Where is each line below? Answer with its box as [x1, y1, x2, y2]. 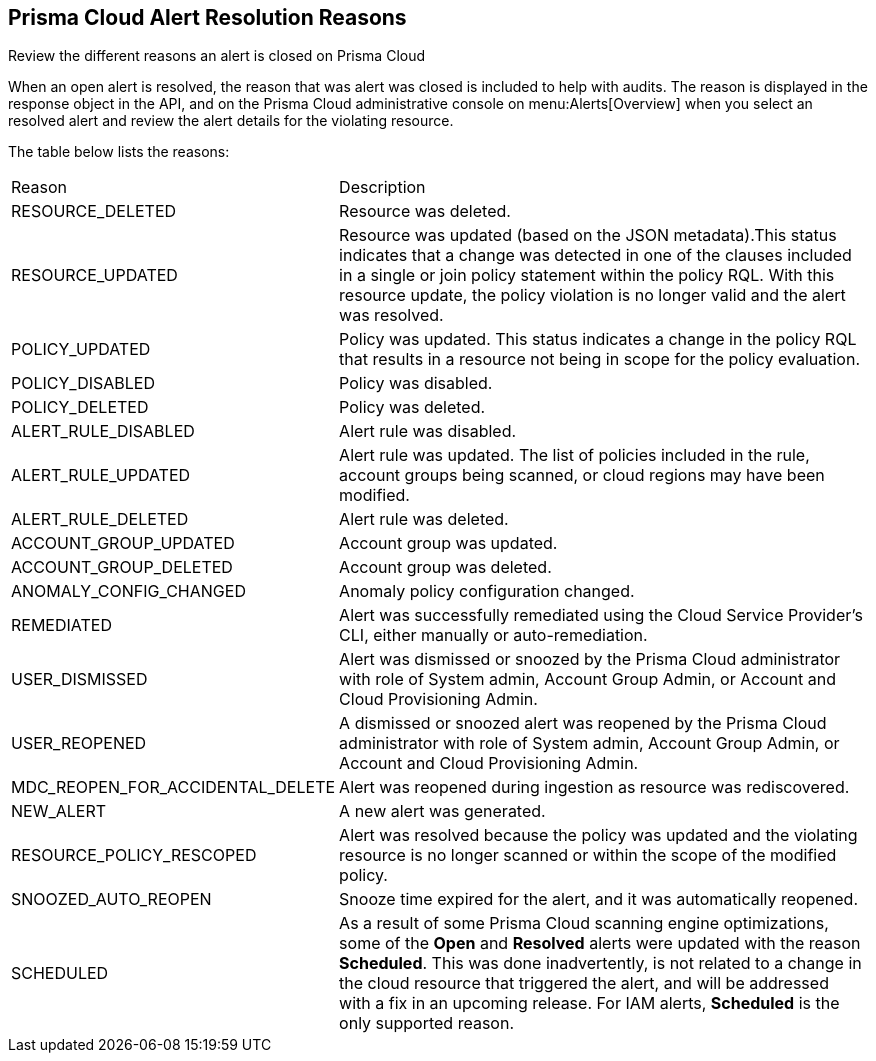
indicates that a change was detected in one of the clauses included [339, 245, 852, 266]
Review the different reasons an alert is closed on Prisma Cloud [8, 47, 426, 65]
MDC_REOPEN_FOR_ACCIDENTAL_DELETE [11, 777, 336, 798]
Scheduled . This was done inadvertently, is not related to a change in [339, 953, 862, 974]
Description [339, 177, 426, 198]
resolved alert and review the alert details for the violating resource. [8, 112, 454, 130]
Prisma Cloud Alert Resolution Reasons [8, 5, 407, 30]
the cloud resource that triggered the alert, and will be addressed [339, 973, 829, 994]
